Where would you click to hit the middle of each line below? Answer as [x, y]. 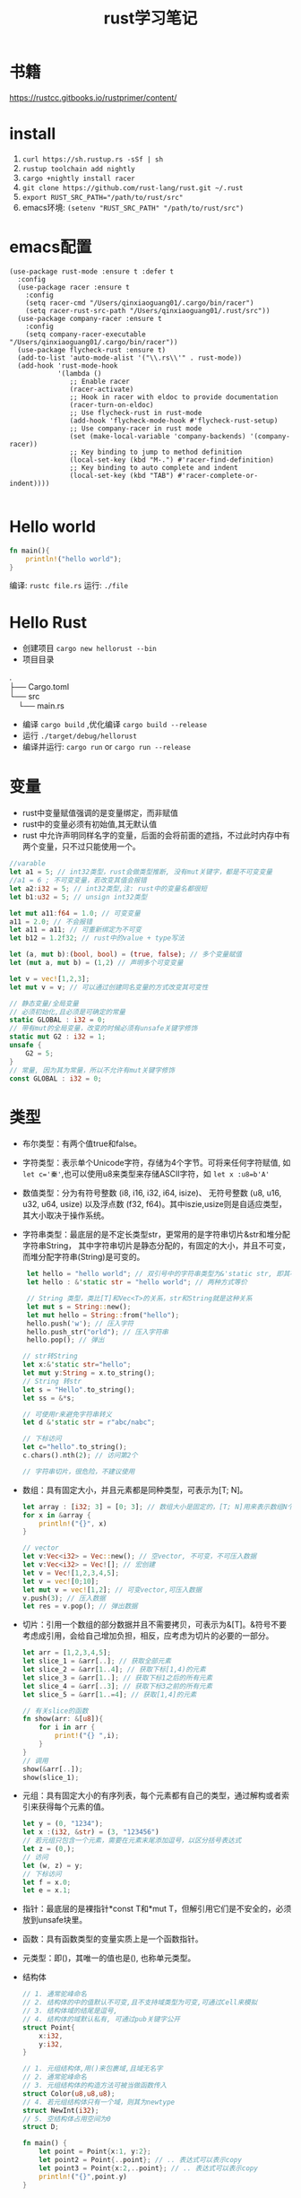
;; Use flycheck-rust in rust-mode [136, 413]
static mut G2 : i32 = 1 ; [57, 1037]
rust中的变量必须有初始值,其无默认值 [90, 824]
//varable [28, 864]
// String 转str [52, 1381]
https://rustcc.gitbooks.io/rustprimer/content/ [93, 97]
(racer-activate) [102, 389]
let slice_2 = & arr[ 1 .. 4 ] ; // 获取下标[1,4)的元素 [114, 1670]
